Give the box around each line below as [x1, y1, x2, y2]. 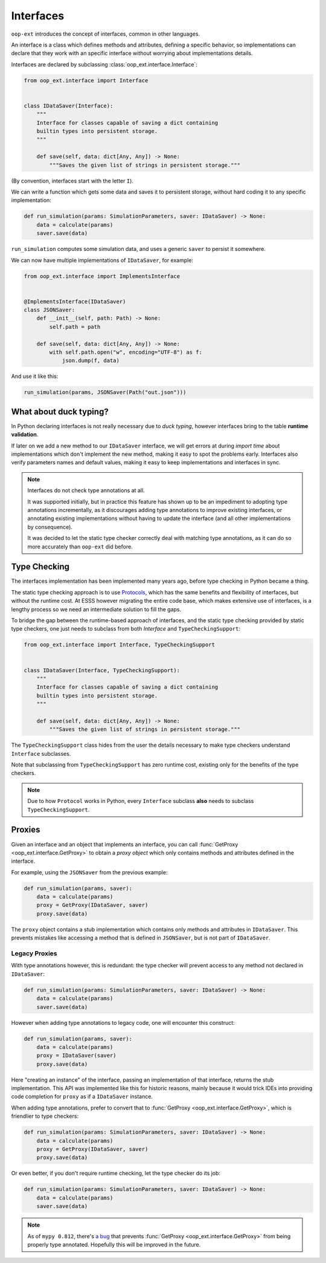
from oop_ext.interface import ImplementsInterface [24, 273, 181, 279]
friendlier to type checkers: [11, 1112, 78, 1120]
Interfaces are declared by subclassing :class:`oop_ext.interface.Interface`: [11, 60, 197, 68]
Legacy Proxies [11, 949, 57, 958]
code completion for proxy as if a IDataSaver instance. [11, 1093, 153, 1100]
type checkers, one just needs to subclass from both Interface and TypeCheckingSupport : [11, 625, 241, 632]
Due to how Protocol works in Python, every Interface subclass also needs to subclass [27, 797, 254, 805]
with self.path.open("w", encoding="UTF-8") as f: [49, 349, 202, 356]
